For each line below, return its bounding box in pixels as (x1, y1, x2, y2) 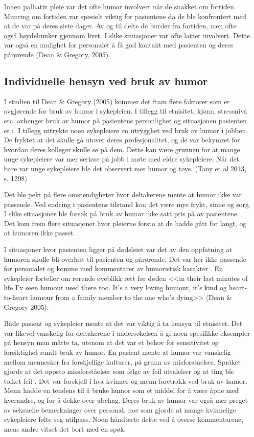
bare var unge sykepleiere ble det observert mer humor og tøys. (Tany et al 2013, (4, 163, 247, 173)
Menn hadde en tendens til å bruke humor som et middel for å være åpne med (4, 385, 239, 395)
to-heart (4, 292, 28, 302)
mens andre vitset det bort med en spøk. (4, 423, 126, 434)
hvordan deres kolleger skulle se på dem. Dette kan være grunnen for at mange (4, 144, 240, 154)
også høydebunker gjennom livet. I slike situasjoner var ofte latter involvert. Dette (4, 30, 250, 40)
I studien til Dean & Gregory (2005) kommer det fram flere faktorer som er (4, 96, 230, 106)
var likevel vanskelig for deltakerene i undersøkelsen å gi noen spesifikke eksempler (4, 327, 250, 338)
